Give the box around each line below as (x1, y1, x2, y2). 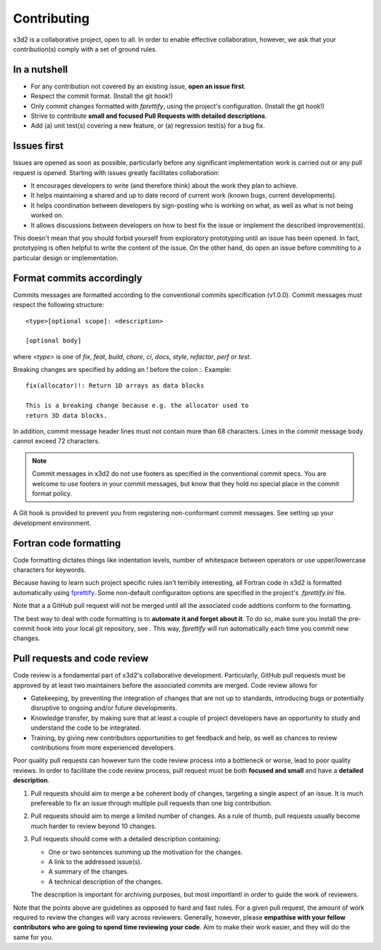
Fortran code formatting (13, 537, 121, 549)
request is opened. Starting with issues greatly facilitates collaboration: (13, 168, 220, 176)
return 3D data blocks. (25, 411, 108, 419)
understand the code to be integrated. (30, 723, 141, 732)
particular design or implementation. (13, 253, 119, 262)
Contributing (13, 11, 90, 26)
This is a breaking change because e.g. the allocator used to (25, 402, 249, 409)
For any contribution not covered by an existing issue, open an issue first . (30, 82, 246, 90)
